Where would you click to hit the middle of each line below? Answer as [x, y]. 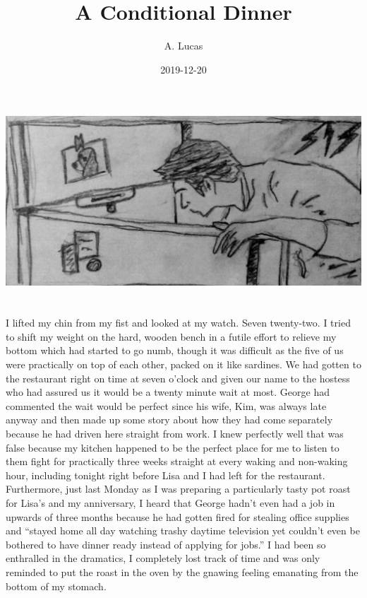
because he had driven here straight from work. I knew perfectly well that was [175, 434]
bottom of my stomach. [56, 586]
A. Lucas [183, 46]
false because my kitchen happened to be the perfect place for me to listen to [173, 447]
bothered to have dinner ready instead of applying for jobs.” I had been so [166, 544]
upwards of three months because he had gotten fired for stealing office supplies [178, 516]
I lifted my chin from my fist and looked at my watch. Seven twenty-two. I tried [178, 323]
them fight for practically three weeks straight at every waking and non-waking [177, 461]
